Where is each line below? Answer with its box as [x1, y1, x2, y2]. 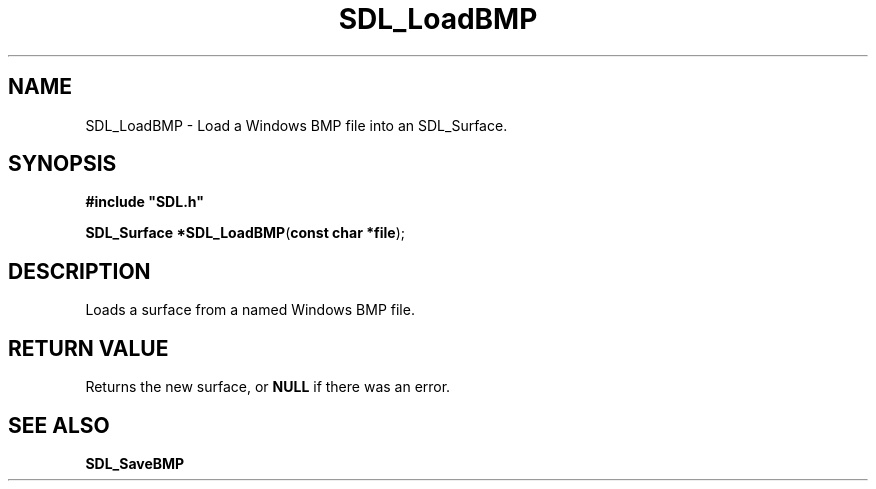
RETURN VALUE [8, 335, 169, 361]
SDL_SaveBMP [85, 454, 185, 472]
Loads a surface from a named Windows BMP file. [85, 301, 415, 319]
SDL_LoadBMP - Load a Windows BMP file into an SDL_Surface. [85, 116, 508, 134]
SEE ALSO [8, 412, 110, 438]
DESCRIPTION [8, 258, 151, 284]
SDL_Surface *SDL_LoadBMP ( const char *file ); [85, 224, 405, 242]
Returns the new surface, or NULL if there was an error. [85, 378, 451, 396]
